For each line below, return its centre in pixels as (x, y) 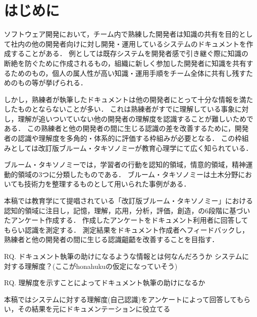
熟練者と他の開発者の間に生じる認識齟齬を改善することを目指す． (111, 239)
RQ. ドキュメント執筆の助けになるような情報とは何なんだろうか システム (123, 256)
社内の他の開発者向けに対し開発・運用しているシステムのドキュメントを (128, 43)
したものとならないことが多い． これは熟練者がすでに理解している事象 (119, 109)
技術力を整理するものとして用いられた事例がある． (107, 184)
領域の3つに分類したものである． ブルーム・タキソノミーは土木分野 (128, 174)
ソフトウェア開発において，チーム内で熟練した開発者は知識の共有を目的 (122, 34)
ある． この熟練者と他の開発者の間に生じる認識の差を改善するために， (119, 128)
